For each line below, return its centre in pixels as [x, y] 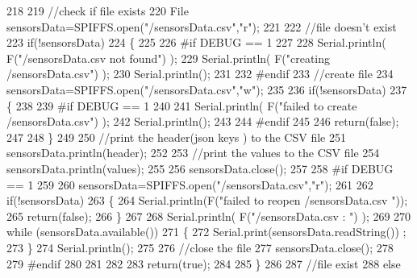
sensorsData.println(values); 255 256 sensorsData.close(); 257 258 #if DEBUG [200, 168]
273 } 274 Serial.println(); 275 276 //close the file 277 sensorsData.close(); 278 [200, 247]
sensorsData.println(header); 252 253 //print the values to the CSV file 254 [193, 153]
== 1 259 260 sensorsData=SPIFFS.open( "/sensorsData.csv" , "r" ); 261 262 [190, 184]
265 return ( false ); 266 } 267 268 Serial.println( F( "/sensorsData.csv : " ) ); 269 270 [209, 216]
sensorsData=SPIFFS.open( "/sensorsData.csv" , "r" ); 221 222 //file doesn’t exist [202, 26]
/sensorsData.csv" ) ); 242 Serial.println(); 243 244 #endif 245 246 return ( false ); [203, 121]
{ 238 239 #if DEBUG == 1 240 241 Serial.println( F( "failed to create [182, 105]
